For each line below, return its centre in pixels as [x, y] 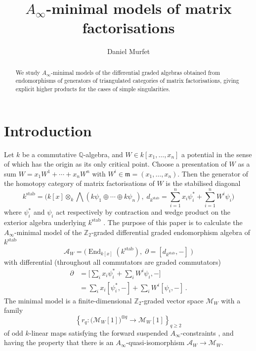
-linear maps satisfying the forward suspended [98, 332]
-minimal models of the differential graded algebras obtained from [135, 72]
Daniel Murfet [128, 51]
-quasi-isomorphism [155, 342]
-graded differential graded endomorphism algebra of [171, 232]
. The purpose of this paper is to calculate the [173, 222]
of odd [14, 332]
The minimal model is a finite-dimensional [68, 300]
